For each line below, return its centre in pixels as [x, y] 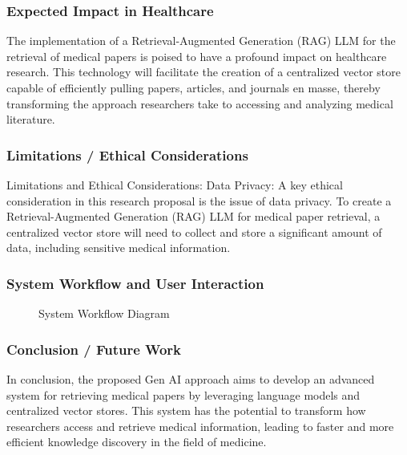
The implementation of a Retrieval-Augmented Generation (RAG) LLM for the [201, 41]
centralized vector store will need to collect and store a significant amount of [194, 232]
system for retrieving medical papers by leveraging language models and [183, 394]
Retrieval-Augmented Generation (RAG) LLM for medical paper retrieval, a [193, 216]
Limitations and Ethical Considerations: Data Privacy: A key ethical [175, 185]
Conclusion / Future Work [94, 349]
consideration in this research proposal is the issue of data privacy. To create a [199, 200]
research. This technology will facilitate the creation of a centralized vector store [203, 72]
